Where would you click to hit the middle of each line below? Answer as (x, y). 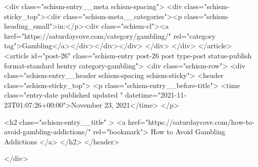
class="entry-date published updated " (64, 95)
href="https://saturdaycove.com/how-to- (191, 121)
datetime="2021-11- (156, 95)
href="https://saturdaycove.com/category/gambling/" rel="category (110, 35)
